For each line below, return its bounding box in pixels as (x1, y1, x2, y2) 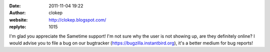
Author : (9, 10, 26, 16)
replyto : (9, 24, 26, 30)
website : (9, 16, 28, 22)
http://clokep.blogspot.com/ (48, 16, 106, 22)
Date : (9, 3, 21, 8)
